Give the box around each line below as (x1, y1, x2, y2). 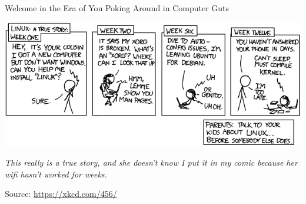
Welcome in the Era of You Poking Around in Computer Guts (5, 2, 229, 14)
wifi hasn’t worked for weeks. (5, 167, 107, 180)
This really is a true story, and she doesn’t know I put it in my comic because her (5, 156, 298, 169)
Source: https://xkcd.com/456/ (5, 187, 117, 200)
